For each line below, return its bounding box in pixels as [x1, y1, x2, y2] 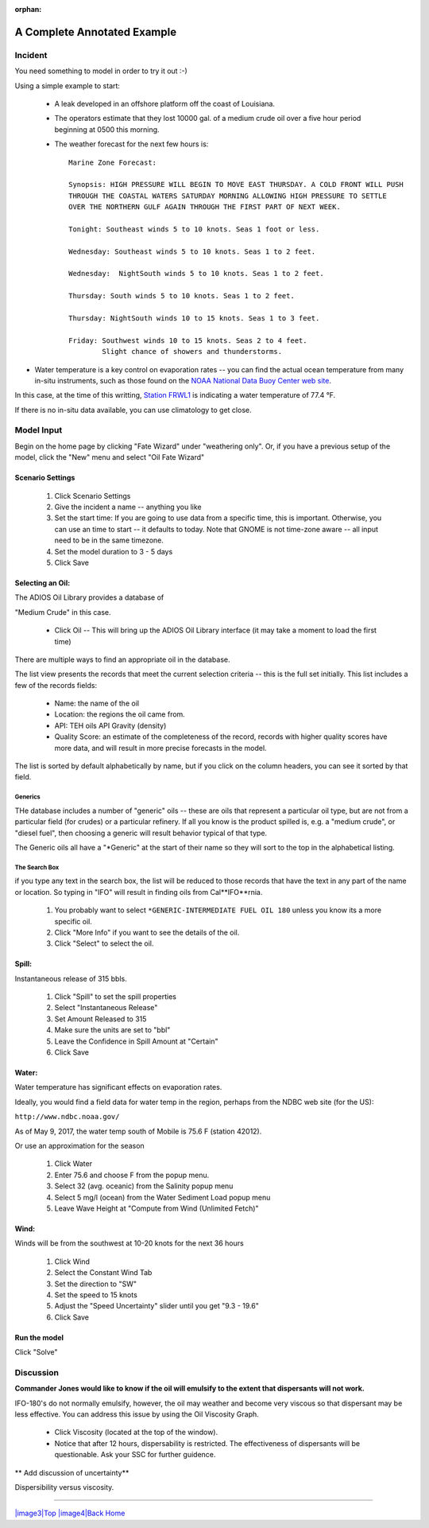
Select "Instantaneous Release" [54, 1003, 158, 1013]
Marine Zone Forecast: [68, 157, 157, 167]
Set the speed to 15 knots [54, 1289, 138, 1300]
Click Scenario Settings [54, 491, 131, 500]
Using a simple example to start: [14, 80, 121, 91]
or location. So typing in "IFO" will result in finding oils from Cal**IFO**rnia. [14, 887, 263, 896]
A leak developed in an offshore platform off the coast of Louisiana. [54, 99, 276, 108]
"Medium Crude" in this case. [14, 607, 111, 616]
